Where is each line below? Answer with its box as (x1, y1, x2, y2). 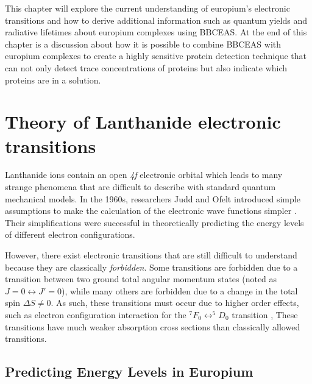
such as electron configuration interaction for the (5, 308, 186, 321)
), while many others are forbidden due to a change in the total (61, 284, 298, 297)
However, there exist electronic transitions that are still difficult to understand (5, 249, 297, 261)
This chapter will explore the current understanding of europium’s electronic (5, 2, 290, 14)
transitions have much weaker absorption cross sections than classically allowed (5, 320, 300, 333)
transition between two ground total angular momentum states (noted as (5, 272, 277, 285)
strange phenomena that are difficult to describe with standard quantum (5, 180, 276, 193)
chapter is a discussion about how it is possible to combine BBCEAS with (5, 37, 282, 50)
